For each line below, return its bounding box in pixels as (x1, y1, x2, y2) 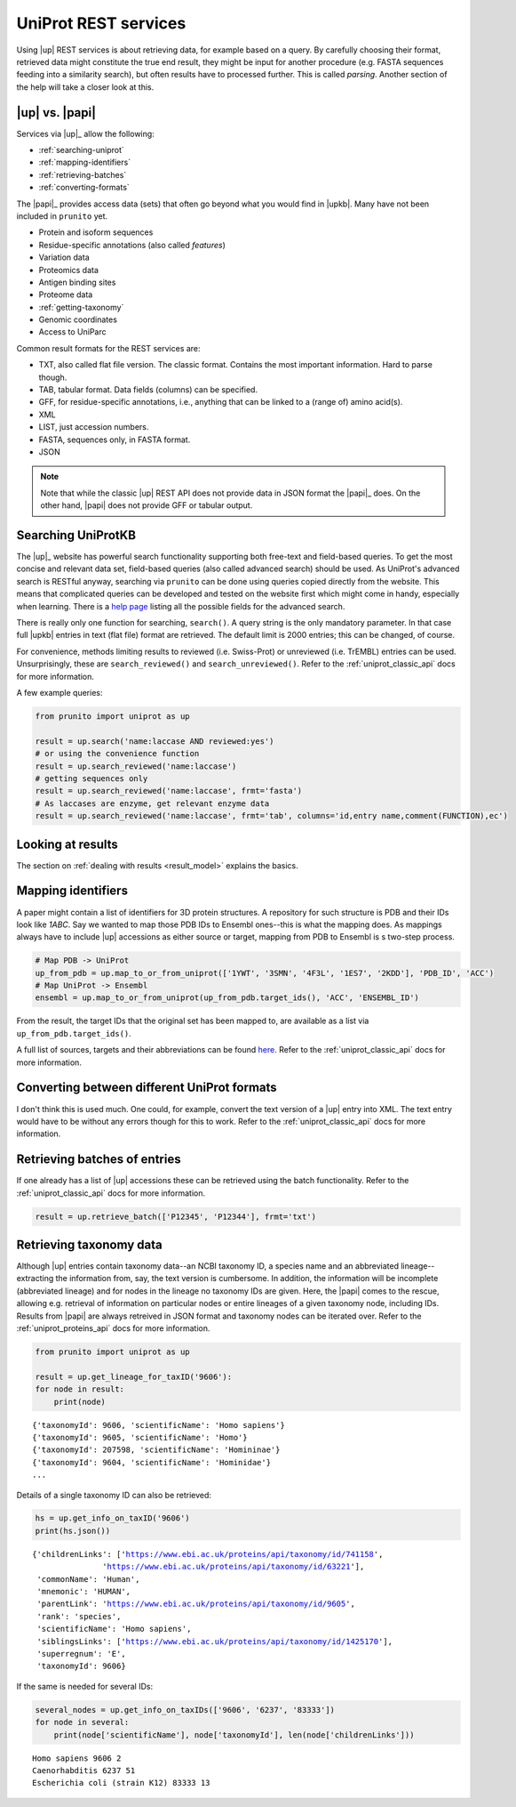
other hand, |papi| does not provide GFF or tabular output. (40, 500, 253, 511)
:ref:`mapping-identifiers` (38, 157, 131, 168)
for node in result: (35, 1384, 124, 1394)
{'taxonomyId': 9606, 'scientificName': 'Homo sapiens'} (32, 1420, 286, 1430)
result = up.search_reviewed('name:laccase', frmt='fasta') (35, 786, 303, 796)
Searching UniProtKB (16, 528, 137, 543)
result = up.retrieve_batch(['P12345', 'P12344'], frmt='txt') (35, 1211, 317, 1222)
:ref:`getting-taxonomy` (38, 302, 124, 312)
